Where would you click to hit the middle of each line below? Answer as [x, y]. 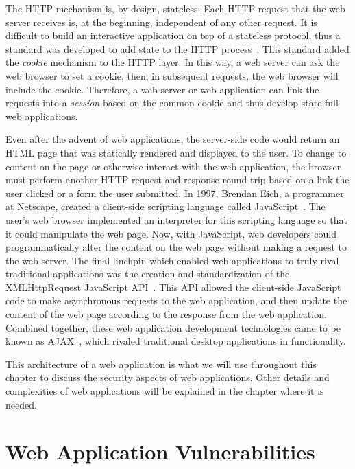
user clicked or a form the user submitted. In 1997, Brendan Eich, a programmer [175, 193]
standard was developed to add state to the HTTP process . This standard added [177, 48]
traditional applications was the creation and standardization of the [148, 274]
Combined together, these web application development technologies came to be [173, 327]
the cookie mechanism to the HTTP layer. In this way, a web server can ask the [173, 62]
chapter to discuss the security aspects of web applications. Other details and [168, 377]
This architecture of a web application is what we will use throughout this [161, 364]
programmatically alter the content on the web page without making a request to [176, 247]
